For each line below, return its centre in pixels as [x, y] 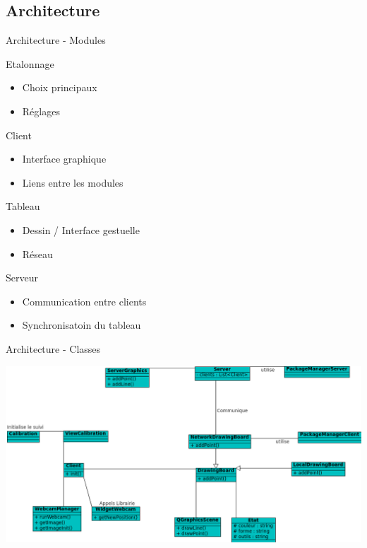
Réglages [41, 111]
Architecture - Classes [53, 348]
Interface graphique [64, 159]
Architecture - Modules [56, 40]
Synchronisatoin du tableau [82, 325]
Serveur [22, 278]
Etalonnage [30, 63]
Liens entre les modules [73, 182]
